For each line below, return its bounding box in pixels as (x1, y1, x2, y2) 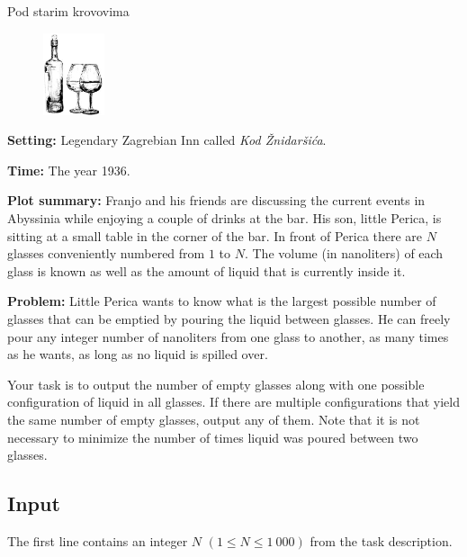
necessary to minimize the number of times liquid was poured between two (7, 427, 418, 446)
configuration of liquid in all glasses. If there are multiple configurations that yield (7, 392, 460, 411)
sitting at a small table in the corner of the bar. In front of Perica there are (7, 226, 423, 245)
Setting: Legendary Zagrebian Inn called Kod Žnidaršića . (7, 130, 327, 149)
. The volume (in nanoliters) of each (244, 244, 444, 263)
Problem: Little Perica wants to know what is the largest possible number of (7, 292, 436, 310)
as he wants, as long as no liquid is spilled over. (7, 345, 268, 364)
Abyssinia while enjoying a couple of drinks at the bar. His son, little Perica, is (7, 209, 442, 228)
